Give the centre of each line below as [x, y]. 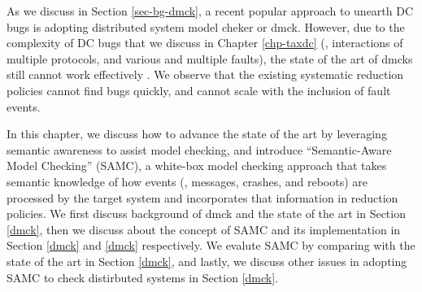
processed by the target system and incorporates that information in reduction [202, 197]
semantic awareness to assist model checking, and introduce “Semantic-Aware [199, 149]
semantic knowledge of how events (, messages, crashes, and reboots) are [187, 181]
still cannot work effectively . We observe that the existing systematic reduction [205, 74]
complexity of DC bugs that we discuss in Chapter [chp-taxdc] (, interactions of [205, 43]
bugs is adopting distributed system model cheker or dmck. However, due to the [206, 26]
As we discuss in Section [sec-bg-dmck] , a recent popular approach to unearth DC [210, 11]
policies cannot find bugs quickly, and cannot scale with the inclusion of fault [199, 90]
